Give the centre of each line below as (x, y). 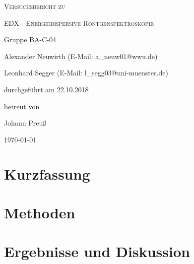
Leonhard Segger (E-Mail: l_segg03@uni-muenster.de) (86, 73)
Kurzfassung (47, 173)
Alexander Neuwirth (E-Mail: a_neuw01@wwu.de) (81, 56)
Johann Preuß (25, 123)
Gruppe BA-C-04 (30, 39)
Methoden (40, 212)
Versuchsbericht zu (35, 6)
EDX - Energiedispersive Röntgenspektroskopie (79, 23)
